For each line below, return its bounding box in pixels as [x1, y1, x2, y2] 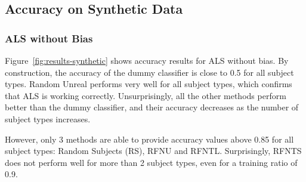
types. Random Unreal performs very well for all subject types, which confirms [5, 78, 292, 90]
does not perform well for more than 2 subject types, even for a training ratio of [5, 156, 298, 168]
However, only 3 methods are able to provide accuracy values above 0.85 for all [5, 132, 294, 145]
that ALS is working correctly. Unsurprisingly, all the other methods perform [5, 89, 286, 101]
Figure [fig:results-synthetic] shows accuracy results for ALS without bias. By [5, 54, 289, 66]
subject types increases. [5, 112, 91, 125]
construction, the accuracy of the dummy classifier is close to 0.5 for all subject [5, 66, 294, 78]
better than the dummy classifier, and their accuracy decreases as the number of [5, 101, 299, 113]
